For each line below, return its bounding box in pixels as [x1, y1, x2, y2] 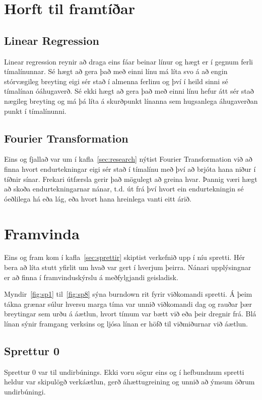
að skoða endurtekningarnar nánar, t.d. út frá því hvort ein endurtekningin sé [4, 183, 244, 194]
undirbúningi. [4, 386, 46, 396]
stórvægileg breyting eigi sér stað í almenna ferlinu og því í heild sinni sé [4, 76, 228, 86]
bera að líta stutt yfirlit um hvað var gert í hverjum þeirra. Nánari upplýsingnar [4, 262, 251, 273]
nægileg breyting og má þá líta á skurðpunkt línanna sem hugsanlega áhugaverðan [4, 95, 258, 106]
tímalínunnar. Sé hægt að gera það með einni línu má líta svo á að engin [4, 66, 228, 77]
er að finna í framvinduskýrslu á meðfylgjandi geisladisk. [4, 272, 178, 282]
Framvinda [4, 223, 80, 243]
